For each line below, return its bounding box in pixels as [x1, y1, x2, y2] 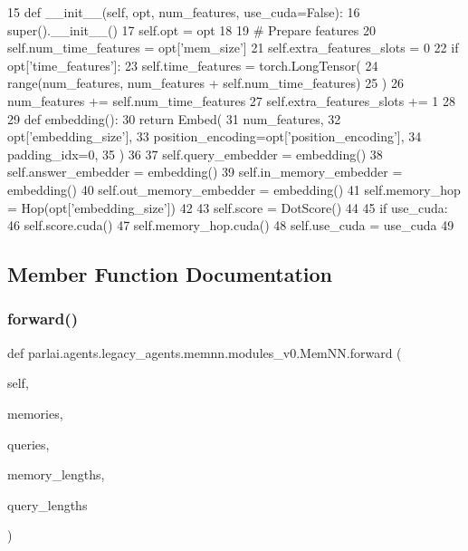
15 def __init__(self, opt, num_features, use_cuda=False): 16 [7, 3, 360, 21]
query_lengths [7, 495, 88, 514]
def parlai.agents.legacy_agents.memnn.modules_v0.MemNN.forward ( [7, 343, 402, 362]
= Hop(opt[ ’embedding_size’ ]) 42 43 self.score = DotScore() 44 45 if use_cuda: [7, 198, 448, 217]
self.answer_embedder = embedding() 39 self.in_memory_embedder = [7, 162, 403, 181]
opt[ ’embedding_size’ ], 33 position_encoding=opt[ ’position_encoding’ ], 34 [7, 127, 422, 146]
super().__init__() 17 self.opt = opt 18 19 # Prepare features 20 [7, 20, 376, 39]
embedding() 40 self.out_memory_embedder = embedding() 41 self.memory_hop [7, 179, 461, 198]
